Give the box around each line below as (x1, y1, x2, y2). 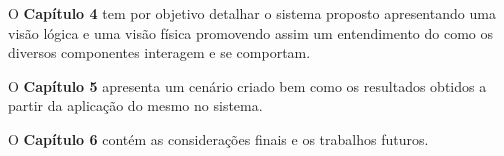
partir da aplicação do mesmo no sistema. (8, 95, 263, 116)
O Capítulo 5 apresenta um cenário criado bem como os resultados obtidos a (8, 75, 487, 96)
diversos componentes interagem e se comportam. (8, 42, 311, 63)
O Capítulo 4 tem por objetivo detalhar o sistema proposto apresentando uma (8, 3, 496, 23)
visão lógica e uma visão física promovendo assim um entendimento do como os (8, 22, 493, 43)
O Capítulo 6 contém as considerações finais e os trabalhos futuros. (8, 128, 429, 149)
